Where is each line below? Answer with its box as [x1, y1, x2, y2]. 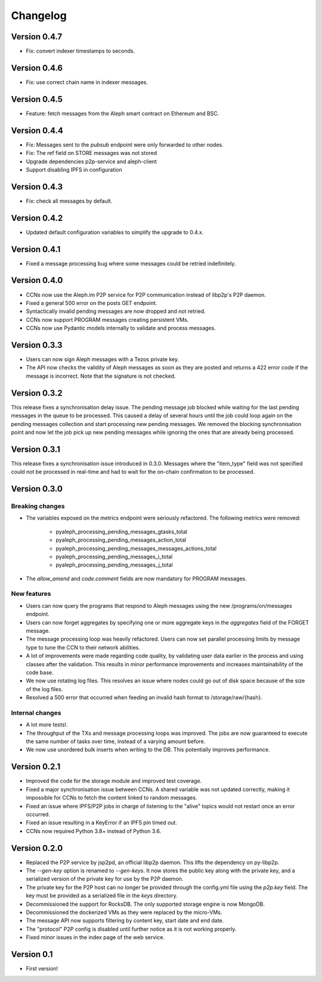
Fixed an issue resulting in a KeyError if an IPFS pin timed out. [26, 819, 177, 826]
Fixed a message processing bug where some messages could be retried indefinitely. [26, 260, 236, 267]
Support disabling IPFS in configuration [26, 166, 122, 173]
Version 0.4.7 [11, 32, 63, 42]
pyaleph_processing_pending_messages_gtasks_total [55, 528, 188, 535]
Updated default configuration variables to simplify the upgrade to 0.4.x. [26, 228, 204, 235]
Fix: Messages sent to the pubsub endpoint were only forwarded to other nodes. [26, 141, 224, 148]
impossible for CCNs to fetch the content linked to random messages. [26, 794, 197, 801]
